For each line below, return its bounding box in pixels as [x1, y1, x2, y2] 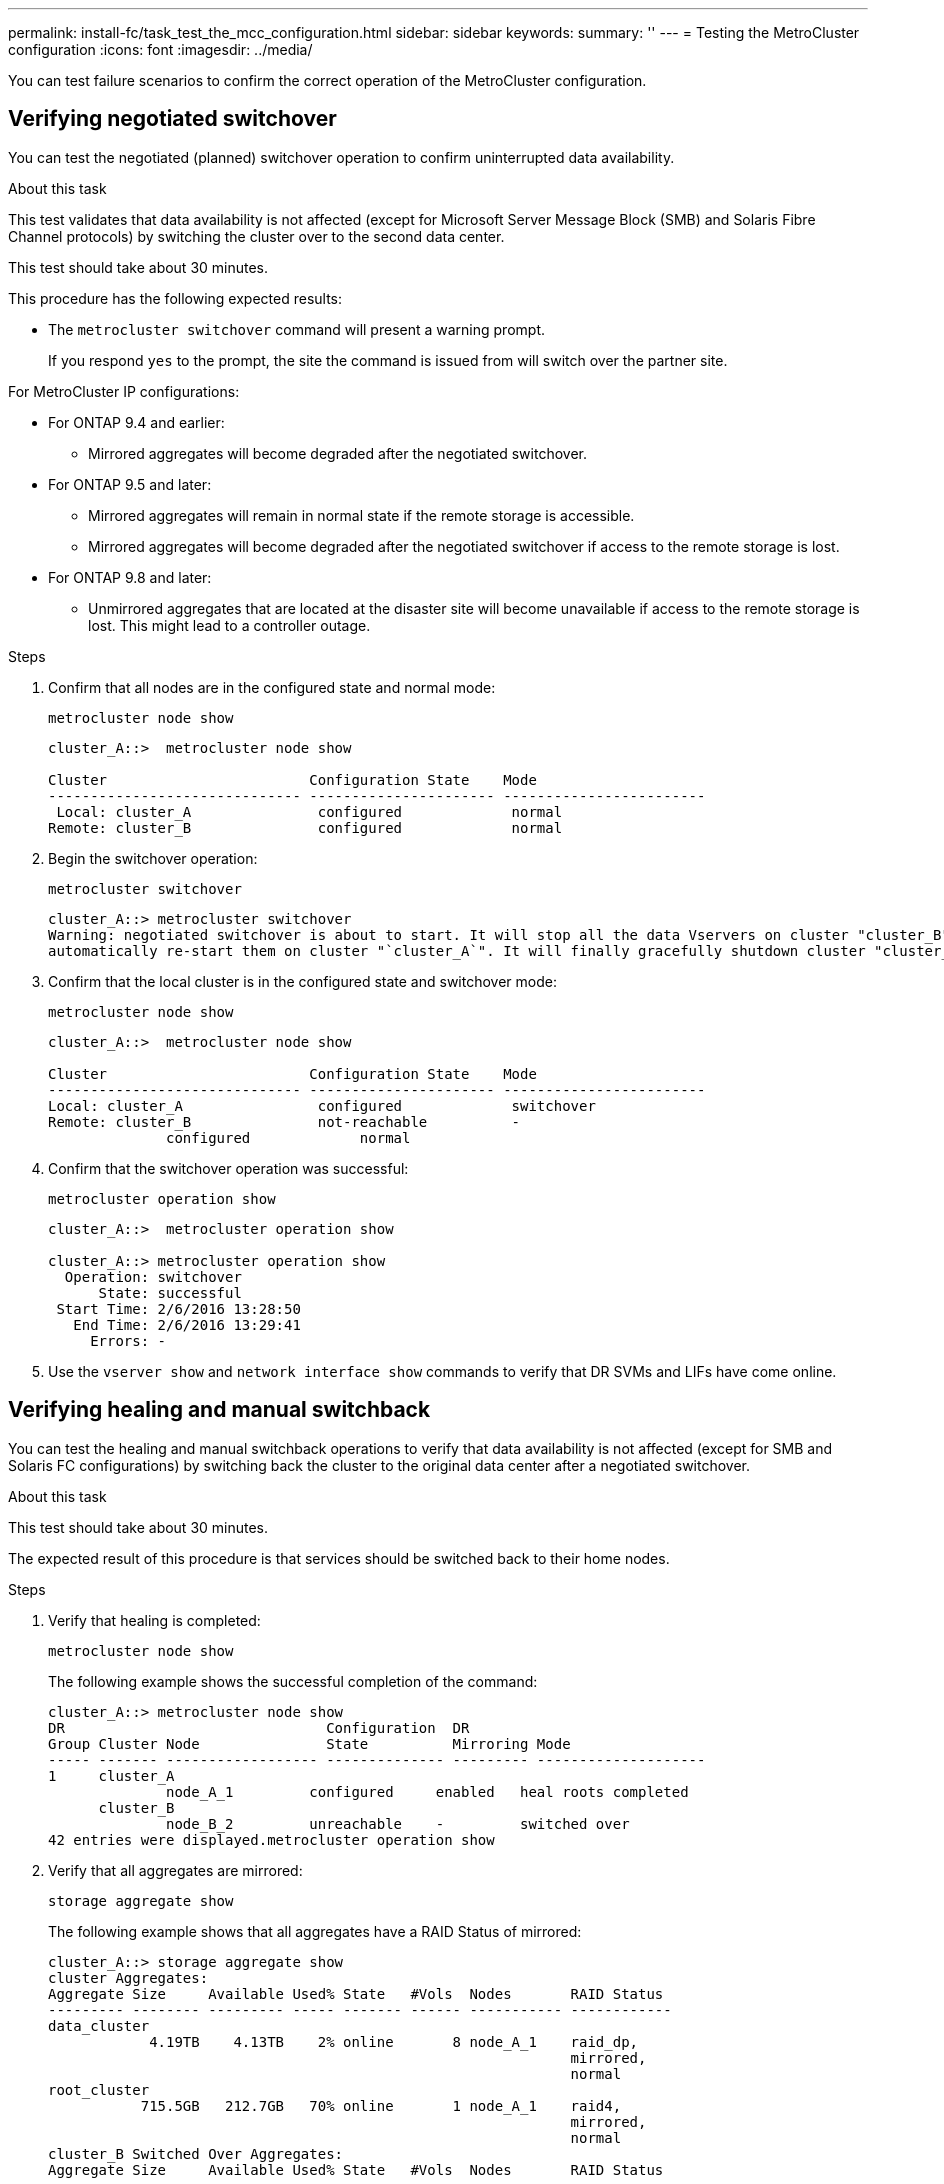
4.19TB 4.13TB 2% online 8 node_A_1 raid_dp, [149, 2033, 639, 2050]
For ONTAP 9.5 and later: [48, 475, 212, 493]
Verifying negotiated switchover [8, 106, 337, 132]
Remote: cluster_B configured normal [48, 819, 563, 836]
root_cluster [48, 2081, 150, 2098]
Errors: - [90, 1332, 167, 1349]
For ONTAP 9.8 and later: [48, 568, 212, 586]
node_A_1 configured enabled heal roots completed [166, 1783, 689, 1800]
